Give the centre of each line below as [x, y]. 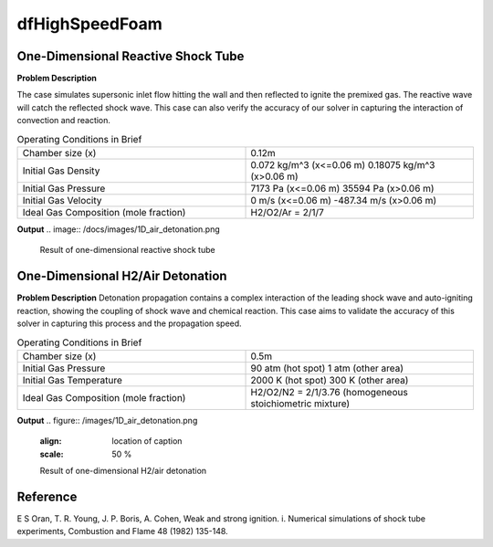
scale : [52, 454]
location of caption [147, 441]
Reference [47, 496]
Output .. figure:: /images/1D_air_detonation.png [107, 420]
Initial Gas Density [61, 171]
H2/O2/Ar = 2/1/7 [287, 212]
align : [51, 441]
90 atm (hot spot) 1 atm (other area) [327, 368]
